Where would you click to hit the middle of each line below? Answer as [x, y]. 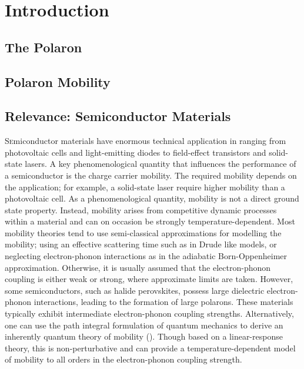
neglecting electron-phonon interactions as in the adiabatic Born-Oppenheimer [146, 256]
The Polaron [44, 47]
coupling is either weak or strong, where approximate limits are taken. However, [149, 279]
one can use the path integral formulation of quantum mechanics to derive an [144, 325]
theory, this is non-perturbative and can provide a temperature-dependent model [150, 348]
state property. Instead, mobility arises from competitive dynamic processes [141, 209]
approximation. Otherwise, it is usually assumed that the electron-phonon [138, 267]
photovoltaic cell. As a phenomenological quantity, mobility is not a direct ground [152, 198]
